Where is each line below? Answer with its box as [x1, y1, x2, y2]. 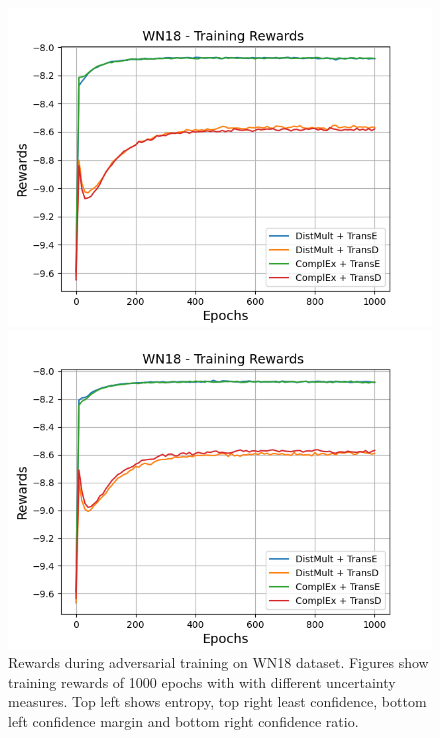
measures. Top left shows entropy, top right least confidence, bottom [8, 691, 427, 712]
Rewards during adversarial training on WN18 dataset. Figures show [8, 652, 429, 673]
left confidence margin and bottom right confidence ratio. [8, 710, 359, 731]
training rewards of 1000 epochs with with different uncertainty [8, 671, 396, 692]
